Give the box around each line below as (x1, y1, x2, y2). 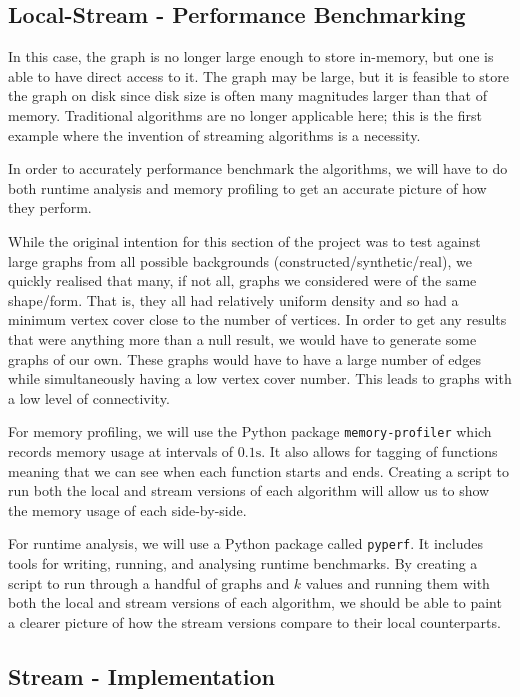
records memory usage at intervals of (8, 440, 234, 461)
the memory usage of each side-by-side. (8, 499, 247, 520)
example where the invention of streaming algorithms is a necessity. (8, 124, 421, 145)
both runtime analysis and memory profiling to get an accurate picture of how (8, 177, 487, 198)
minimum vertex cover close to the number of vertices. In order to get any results (8, 309, 507, 330)
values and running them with (305, 572, 490, 593)
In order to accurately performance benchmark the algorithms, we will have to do (8, 158, 508, 179)
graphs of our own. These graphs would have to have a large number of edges (8, 348, 481, 369)
